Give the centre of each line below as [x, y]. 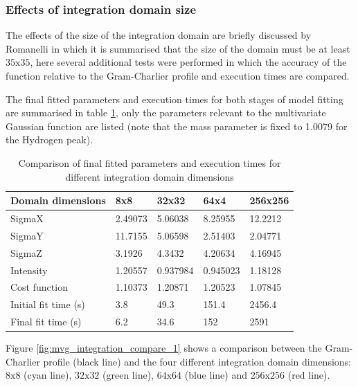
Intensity [29, 270]
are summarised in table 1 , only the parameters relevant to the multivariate [166, 112]
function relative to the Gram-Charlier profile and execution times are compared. [178, 75]
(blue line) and [216, 375]
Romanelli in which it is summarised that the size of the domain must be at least [178, 48]
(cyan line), [48, 375]
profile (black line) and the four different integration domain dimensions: [197, 361]
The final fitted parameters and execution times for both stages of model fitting [174, 99]
